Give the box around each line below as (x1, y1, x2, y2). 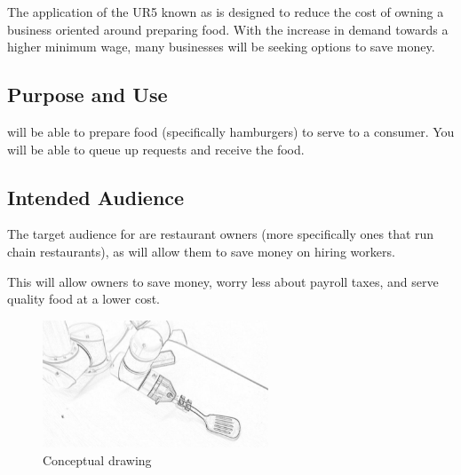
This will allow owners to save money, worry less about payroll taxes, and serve (7, 272, 439, 290)
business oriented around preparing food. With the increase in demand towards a (7, 20, 449, 38)
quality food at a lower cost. (7, 289, 161, 308)
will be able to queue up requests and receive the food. (7, 139, 305, 158)
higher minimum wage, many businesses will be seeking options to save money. (7, 37, 435, 56)
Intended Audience (7, 183, 185, 210)
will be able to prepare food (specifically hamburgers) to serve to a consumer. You (7, 122, 455, 140)
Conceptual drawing (43, 450, 152, 469)
